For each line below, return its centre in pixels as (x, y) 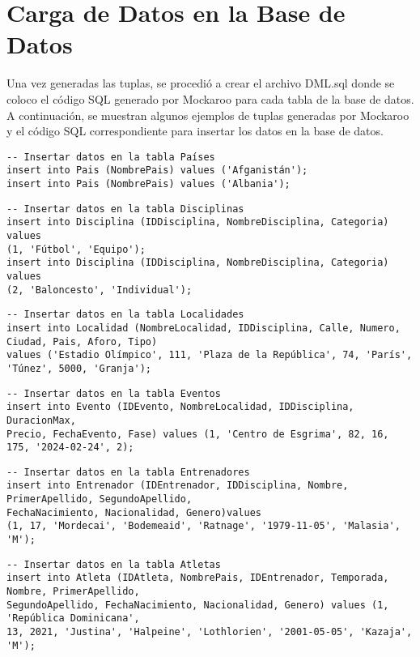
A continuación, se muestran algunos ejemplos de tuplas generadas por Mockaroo (208, 115)
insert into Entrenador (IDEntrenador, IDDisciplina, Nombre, (178, 486)
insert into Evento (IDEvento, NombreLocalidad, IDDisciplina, (180, 407)
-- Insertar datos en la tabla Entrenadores (128, 472)
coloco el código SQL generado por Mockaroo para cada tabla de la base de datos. (210, 98)
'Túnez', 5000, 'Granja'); (79, 368)
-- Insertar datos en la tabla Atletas (114, 564)
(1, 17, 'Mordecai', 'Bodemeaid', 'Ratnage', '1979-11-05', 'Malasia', (204, 526)
